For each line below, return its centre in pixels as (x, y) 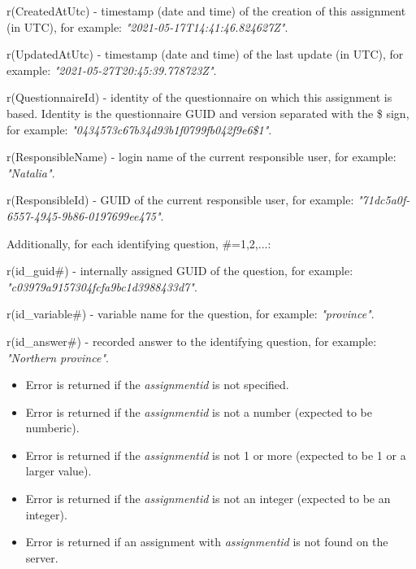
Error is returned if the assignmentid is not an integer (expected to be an (208, 499)
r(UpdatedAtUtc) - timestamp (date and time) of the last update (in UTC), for (205, 54)
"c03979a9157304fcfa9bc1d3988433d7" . (102, 286)
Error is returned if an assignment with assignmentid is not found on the (207, 542)
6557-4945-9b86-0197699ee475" (84, 215)
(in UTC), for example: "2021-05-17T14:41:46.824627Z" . (147, 26)
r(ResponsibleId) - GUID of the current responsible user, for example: (180, 200)
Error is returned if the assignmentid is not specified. (157, 385)
